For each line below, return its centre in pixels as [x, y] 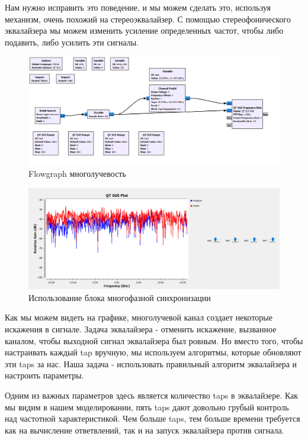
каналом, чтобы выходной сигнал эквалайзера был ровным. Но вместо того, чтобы [154, 340]
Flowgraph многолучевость [77, 174]
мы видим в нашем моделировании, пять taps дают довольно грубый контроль [147, 407]
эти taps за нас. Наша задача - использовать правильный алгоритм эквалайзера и [151, 363]
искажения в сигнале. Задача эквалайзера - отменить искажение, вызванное [141, 329]
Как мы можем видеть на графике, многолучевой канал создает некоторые [139, 317]
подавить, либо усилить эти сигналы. [72, 42]
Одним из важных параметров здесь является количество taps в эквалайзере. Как [152, 395]
